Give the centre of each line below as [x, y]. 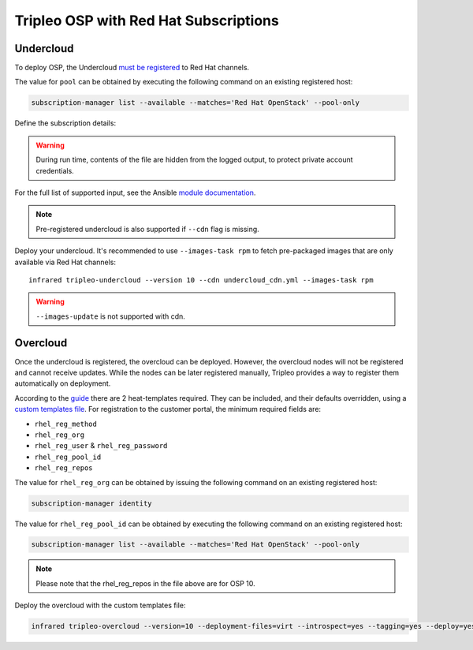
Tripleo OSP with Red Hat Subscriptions [147, 21]
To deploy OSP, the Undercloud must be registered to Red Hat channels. [132, 68]
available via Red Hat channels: [65, 262]
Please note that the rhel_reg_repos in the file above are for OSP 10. [145, 583]
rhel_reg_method [66, 424]
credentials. [55, 170]
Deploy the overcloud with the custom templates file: [100, 605]
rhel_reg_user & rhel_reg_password [101, 446]
